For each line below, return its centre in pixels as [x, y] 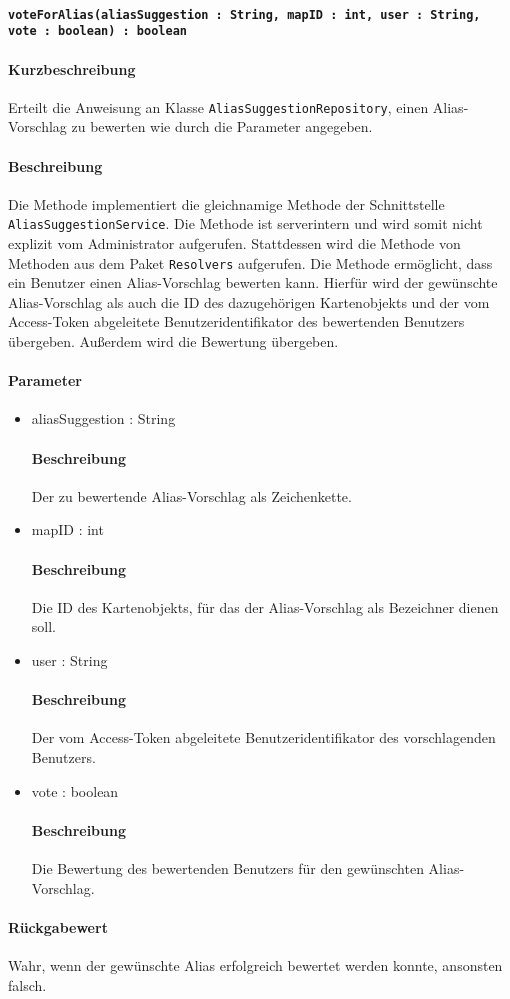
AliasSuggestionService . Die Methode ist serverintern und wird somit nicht [245, 223]
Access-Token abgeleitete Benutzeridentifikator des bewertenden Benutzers [236, 321]
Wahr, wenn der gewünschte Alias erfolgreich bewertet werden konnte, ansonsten [255, 964]
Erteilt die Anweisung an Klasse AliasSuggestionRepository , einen [218, 106]
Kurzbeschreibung [72, 68]
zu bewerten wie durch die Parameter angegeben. [222, 126]
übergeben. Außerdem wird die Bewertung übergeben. [173, 341]
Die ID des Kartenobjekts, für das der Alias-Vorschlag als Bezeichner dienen [265, 606]
